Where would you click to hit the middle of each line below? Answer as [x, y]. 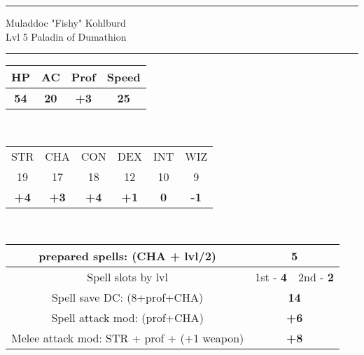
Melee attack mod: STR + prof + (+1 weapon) [128, 338]
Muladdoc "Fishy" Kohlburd [66, 22]
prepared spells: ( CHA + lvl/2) [127, 256]
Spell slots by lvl [128, 277]
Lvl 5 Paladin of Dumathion [66, 36]
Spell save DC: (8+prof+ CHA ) [127, 297]
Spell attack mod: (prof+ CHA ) [127, 318]
